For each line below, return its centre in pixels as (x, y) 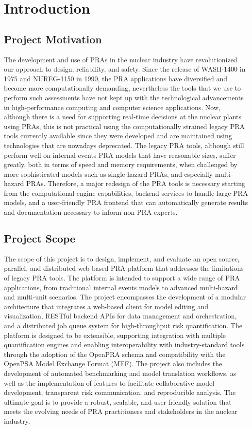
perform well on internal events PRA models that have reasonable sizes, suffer (120, 155)
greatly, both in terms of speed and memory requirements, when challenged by (121, 164)
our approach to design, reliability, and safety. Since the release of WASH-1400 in (125, 69)
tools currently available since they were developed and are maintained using (118, 136)
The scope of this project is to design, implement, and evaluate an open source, (122, 258)
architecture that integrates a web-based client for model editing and (106, 306)
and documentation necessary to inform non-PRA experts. (91, 212)
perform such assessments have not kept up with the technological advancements (124, 97)
